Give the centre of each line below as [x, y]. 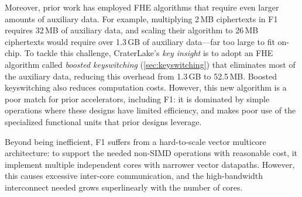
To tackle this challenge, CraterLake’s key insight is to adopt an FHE [149, 53]
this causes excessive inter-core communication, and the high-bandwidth [134, 176]
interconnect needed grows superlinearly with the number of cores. [124, 187]
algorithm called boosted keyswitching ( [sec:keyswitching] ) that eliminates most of [150, 64]
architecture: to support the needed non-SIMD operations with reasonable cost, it [151, 153]
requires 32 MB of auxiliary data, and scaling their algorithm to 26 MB [132, 30]
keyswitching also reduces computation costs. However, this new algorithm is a [146, 87]
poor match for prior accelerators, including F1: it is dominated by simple [137, 98]
